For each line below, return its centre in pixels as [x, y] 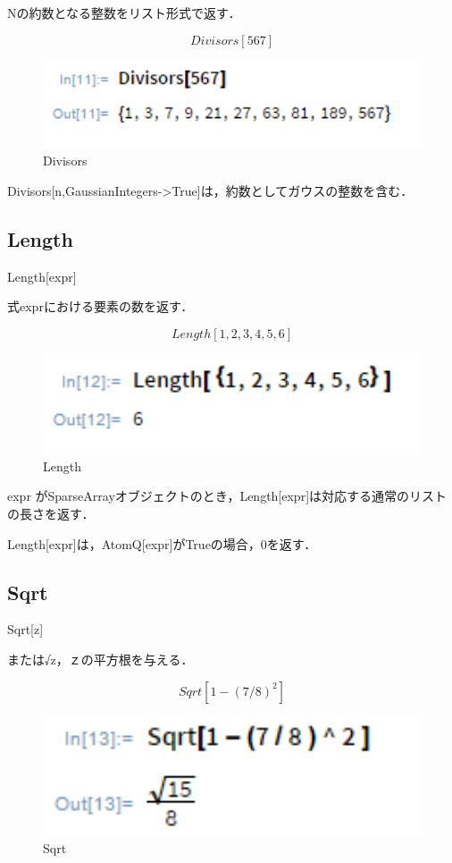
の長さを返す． [51, 514]
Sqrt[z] [25, 629]
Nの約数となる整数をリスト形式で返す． [124, 13]
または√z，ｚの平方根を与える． [100, 660]
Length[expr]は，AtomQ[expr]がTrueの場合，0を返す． [162, 543]
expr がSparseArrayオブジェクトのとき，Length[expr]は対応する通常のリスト [227, 496]
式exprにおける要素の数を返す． [100, 306]
